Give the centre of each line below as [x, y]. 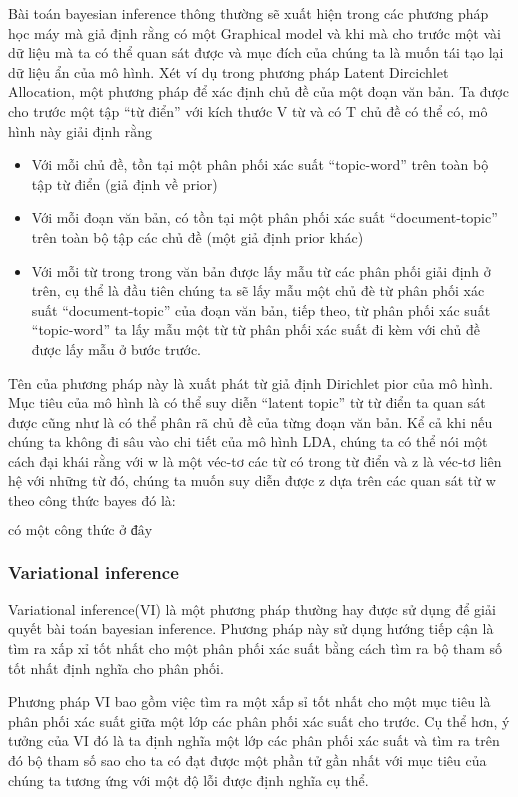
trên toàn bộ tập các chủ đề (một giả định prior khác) [197, 236]
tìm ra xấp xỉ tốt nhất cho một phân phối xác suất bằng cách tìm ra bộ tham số [255, 648]
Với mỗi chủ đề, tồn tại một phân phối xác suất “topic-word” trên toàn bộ [260, 164]
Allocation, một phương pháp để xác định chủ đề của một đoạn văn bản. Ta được [258, 91]
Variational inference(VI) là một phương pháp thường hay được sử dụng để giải [252, 608]
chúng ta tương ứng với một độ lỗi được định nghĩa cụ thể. [188, 779]
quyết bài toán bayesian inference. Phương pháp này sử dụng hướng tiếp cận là [251, 628]
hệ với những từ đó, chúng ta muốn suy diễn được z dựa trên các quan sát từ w [252, 480]
